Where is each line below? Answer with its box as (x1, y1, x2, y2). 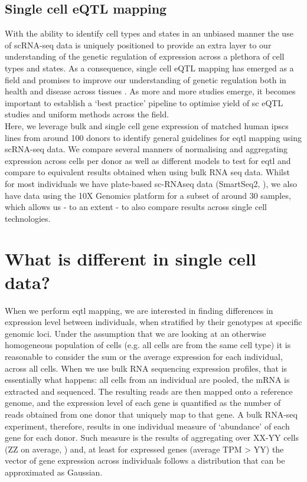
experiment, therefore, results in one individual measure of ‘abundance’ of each (5, 419, 290, 432)
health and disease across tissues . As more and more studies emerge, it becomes (5, 85, 296, 97)
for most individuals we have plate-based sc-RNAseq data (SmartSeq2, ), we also (5, 177, 297, 189)
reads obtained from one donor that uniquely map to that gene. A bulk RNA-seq (5, 408, 298, 420)
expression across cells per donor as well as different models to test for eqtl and (5, 154, 291, 166)
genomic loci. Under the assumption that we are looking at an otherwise (5, 327, 266, 339)
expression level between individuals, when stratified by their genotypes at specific (5, 316, 302, 328)
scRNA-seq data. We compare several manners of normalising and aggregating (5, 143, 288, 155)
